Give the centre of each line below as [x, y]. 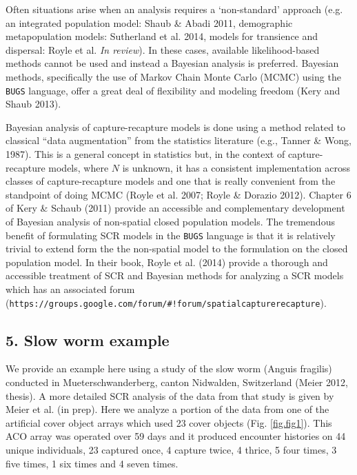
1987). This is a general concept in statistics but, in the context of [145, 154]
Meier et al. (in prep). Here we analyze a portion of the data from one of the [167, 409]
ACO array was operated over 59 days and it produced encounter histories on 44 [176, 436]
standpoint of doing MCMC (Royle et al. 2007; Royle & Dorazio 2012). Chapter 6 [178, 194]
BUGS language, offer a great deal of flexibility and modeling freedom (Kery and [173, 90]
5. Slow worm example [88, 340]
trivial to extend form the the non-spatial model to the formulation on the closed [177, 249]
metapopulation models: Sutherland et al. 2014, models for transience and [162, 36]
